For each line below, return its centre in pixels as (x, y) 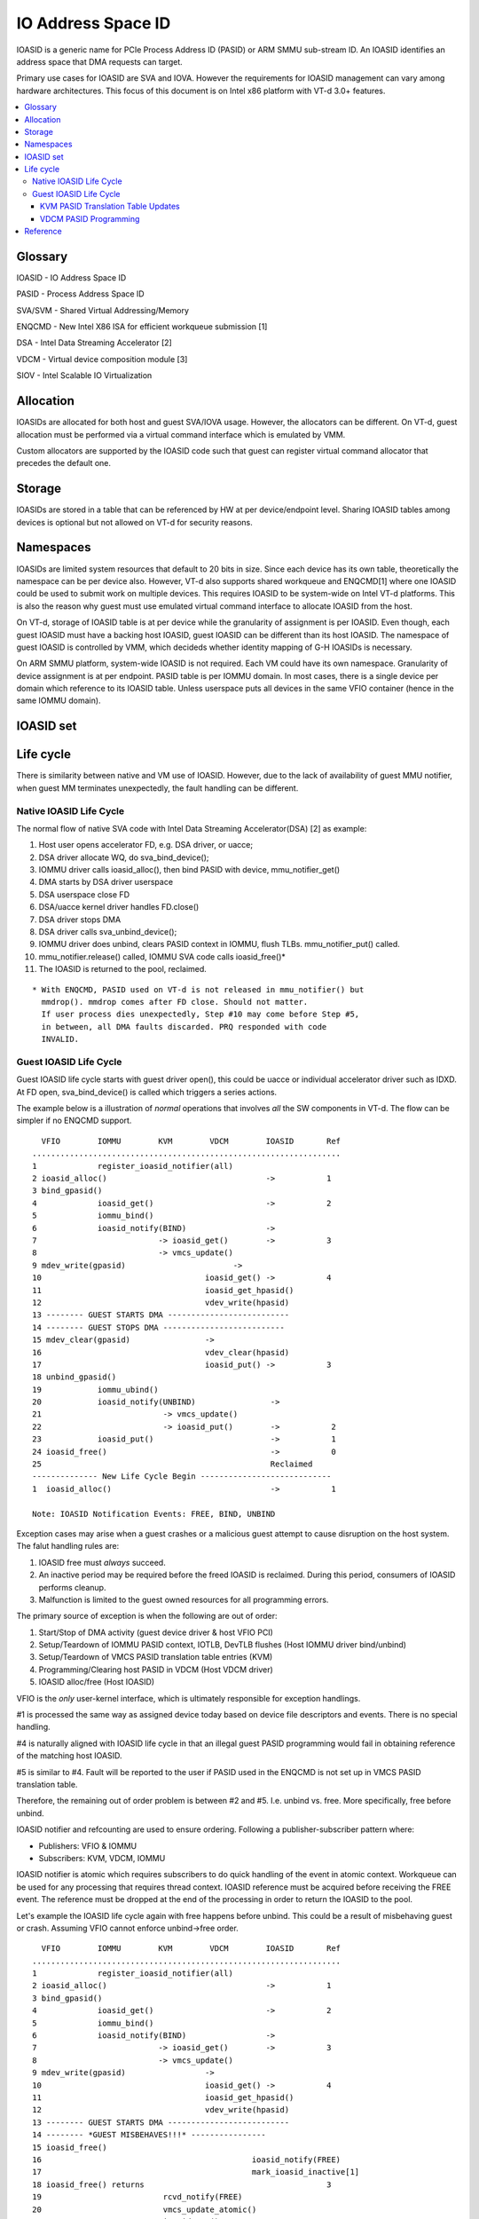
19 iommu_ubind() (95, 1390)
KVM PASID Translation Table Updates (110, 206)
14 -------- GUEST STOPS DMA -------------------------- (159, 1327)
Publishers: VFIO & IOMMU (88, 1845)
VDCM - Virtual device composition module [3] (102, 359)
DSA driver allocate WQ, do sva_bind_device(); (124, 857)
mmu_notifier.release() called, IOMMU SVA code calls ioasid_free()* (162, 956)
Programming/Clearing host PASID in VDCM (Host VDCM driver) (156, 1670)
